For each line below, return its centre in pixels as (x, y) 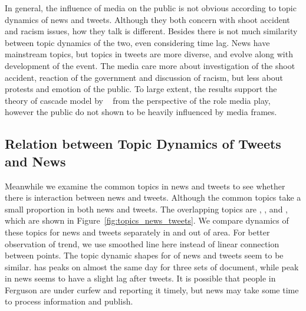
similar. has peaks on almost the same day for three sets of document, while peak (152, 266)
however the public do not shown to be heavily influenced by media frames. (141, 112)
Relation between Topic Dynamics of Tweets (143, 144)
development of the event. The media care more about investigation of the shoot (150, 65)
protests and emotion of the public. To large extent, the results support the (141, 89)
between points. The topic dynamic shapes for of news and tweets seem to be (144, 255)
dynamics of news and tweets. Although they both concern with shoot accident (147, 19)
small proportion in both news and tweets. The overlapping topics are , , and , (146, 209)
